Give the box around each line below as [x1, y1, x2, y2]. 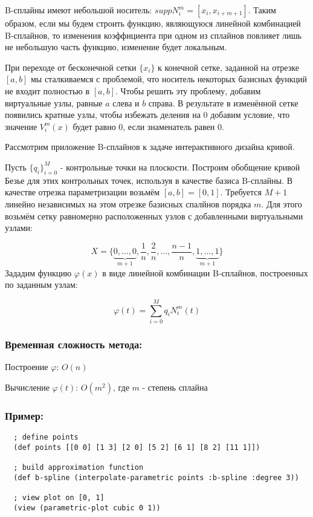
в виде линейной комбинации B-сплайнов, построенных [102, 266, 308, 279]
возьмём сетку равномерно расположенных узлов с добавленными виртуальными [5, 209, 303, 222]
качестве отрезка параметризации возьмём [5, 186, 160, 198]
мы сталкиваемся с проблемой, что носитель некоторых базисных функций [30, 73, 308, 85]
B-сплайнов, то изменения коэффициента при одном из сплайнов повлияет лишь [5, 28, 302, 41]
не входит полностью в [5, 84, 90, 97]
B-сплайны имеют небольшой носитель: [5, 4, 152, 16]
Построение [5, 360, 48, 373]
